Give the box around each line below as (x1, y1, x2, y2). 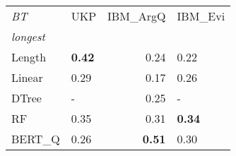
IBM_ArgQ (107, 8, 166, 24)
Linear (11, 69, 43, 85)
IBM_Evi (177, 8, 225, 24)
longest (11, 28, 45, 44)
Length (11, 49, 47, 65)
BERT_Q (11, 131, 60, 147)
